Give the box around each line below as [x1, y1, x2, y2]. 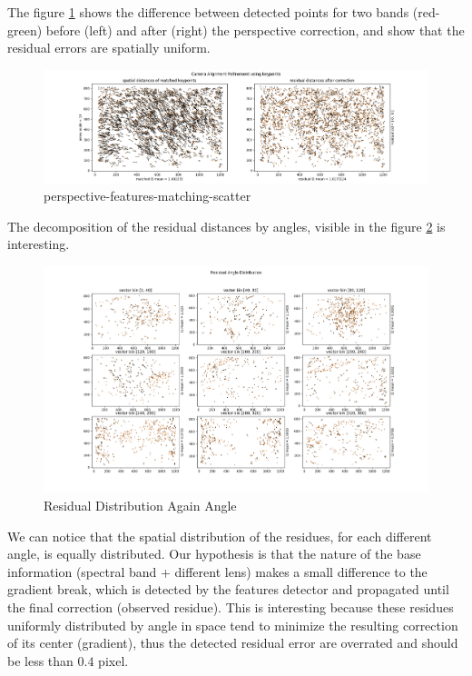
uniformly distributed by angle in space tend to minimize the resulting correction [7, 615, 458, 634]
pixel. [98, 651, 129, 670]
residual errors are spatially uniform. [7, 38, 211, 57]
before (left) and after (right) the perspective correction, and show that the [45, 20, 465, 39]
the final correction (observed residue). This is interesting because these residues [7, 597, 454, 616]
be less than [7, 651, 74, 670]
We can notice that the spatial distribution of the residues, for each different [7, 526, 432, 545]
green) [7, 20, 43, 39]
